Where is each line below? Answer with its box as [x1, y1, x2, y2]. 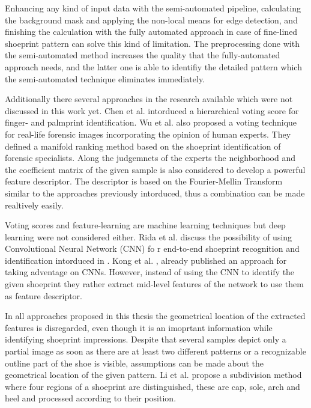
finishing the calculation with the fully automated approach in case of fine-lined [5, 25, 298, 38]
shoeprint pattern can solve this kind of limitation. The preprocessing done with [5, 37, 300, 49]
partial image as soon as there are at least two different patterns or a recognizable [5, 345, 306, 358]
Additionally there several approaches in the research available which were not [5, 93, 293, 105]
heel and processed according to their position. [5, 392, 177, 404]
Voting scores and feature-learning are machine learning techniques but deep [5, 219, 286, 231]
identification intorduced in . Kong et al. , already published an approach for [5, 254, 287, 266]
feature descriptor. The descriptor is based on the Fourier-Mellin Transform [5, 175, 283, 187]
